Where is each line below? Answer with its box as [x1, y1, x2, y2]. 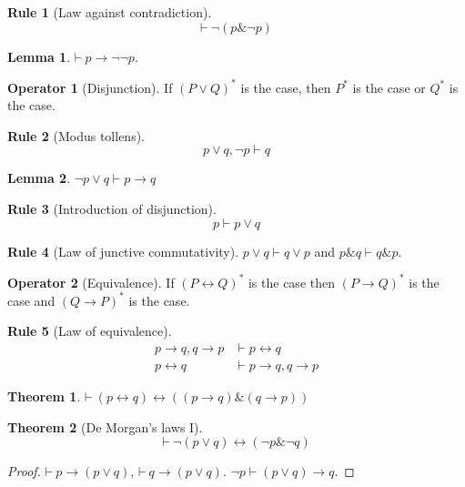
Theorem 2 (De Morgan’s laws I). [7, 417, 203, 436]
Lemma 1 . [7, 46, 71, 66]
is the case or [352, 77, 426, 96]
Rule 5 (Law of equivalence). [7, 321, 172, 340]
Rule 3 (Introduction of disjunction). [7, 199, 217, 218]
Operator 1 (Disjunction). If [7, 77, 173, 96]
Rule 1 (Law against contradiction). [7, 3, 212, 21]
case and [7, 290, 56, 309]
